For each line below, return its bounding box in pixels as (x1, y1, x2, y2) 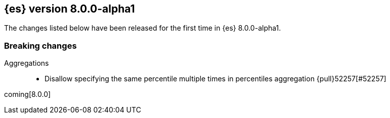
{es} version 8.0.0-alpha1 (4, 3, 135, 15)
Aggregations (4, 59, 49, 68)
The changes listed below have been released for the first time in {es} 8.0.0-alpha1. (4, 24, 281, 33)
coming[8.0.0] (4, 90, 51, 99)
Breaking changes (4, 40, 77, 51)
